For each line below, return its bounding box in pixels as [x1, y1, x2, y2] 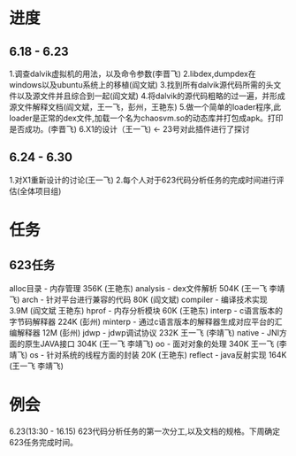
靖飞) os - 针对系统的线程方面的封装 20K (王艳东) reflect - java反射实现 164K [9, 349, 287, 359]
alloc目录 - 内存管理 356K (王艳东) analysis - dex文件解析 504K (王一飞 [9, 282, 268, 293]
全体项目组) [19, 185, 62, 196]
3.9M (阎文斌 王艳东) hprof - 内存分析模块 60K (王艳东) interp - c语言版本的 [9, 305, 283, 315]
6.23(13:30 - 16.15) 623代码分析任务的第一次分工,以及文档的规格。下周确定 [9, 426, 281, 437]
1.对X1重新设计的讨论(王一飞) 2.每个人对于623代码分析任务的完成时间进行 [9, 174, 277, 185]
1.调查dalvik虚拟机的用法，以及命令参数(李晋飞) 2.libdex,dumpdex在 [9, 68, 256, 79]
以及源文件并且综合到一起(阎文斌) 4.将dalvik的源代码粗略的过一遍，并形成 [16, 90, 285, 101]
